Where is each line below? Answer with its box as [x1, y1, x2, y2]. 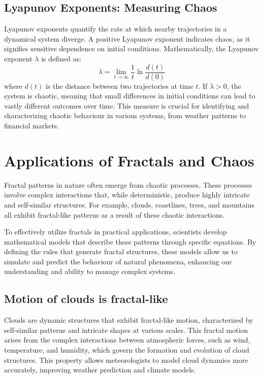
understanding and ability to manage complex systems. [4, 266, 176, 277]
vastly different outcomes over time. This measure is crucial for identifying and [4, 100, 249, 111]
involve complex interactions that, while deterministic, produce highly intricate [4, 189, 250, 200]
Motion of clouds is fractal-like [4, 291, 168, 306]
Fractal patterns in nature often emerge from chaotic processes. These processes [4, 179, 252, 190]
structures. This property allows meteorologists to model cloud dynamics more [4, 354, 248, 365]
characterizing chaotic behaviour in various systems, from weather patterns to [4, 110, 246, 121]
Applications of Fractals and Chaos [4, 150, 254, 170]
